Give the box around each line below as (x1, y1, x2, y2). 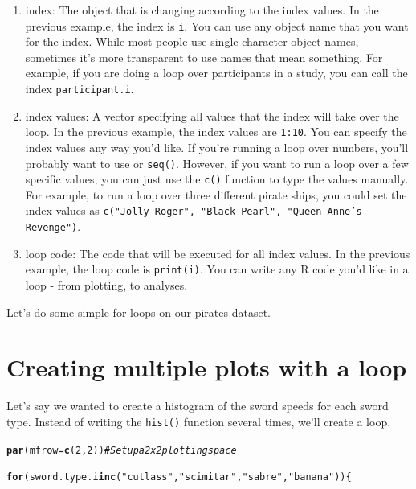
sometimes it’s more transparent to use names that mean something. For (25, 48, 383, 65)
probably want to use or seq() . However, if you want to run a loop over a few (25, 154, 409, 171)
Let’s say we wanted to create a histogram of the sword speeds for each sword (6, 397, 389, 414)
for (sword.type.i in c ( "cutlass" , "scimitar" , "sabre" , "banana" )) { (6, 471, 352, 483)
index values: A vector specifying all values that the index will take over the (25, 107, 399, 124)
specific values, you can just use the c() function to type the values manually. (25, 171, 409, 187)
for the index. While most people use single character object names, (25, 33, 359, 50)
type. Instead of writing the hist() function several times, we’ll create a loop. (6, 413, 391, 429)
